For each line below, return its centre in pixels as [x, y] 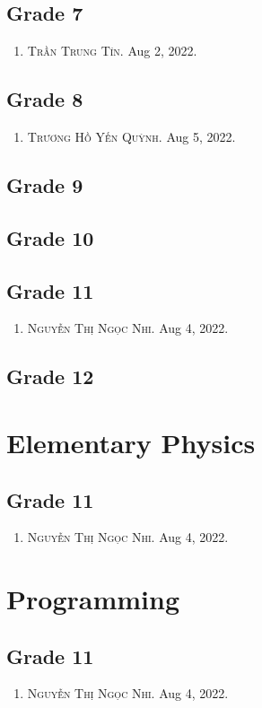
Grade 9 [45, 184]
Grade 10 [50, 237]
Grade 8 [45, 99]
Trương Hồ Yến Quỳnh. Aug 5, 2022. [131, 136]
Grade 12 [50, 376]
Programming [93, 599]
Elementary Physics [131, 442]
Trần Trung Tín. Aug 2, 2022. [112, 51]
